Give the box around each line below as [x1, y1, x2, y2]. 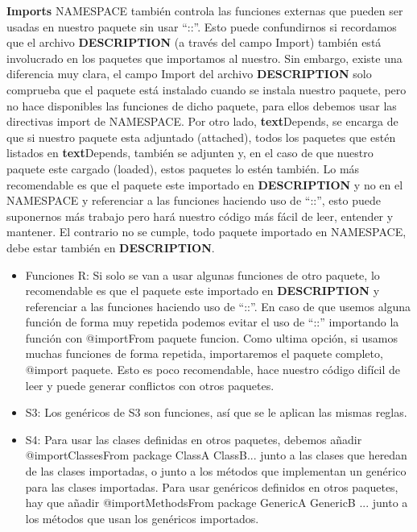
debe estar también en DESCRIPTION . [6, 239, 215, 256]
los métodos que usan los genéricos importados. [25, 509, 259, 526]
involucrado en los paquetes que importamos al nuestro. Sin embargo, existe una [6, 49, 403, 66]
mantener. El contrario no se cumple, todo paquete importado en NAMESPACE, [6, 223, 407, 240]
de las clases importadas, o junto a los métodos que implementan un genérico [25, 463, 407, 480]
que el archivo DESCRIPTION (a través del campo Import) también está [6, 34, 382, 51]
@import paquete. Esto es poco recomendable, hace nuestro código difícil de [25, 361, 401, 378]
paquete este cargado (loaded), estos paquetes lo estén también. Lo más [6, 160, 360, 177]
